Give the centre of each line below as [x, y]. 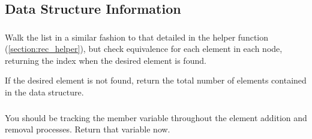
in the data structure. [44, 92]
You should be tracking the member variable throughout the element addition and [156, 117]
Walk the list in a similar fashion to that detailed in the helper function [137, 37]
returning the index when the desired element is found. [106, 60]
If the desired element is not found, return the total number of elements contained [156, 80]
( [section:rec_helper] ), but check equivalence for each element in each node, [144, 49]
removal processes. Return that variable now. [88, 129]
